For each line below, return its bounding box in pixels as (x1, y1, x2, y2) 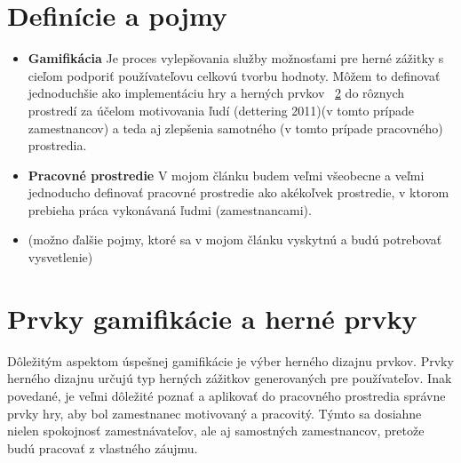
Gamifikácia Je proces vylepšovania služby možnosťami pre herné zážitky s (28, 49, 444, 68)
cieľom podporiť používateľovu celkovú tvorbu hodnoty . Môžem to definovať (28, 66, 441, 84)
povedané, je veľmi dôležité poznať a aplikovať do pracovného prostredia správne (7, 386, 446, 404)
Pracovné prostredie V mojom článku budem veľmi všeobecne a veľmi (28, 165, 425, 184)
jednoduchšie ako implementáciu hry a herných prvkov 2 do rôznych (28, 84, 405, 102)
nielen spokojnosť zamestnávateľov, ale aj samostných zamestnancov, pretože (7, 421, 425, 440)
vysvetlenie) (28, 248, 93, 267)
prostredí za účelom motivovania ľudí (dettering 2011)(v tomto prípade (28, 100, 415, 119)
